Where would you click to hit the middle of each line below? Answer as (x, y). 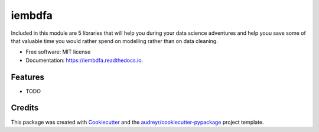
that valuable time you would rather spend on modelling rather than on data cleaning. (114, 41)
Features (27, 77)
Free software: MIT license (58, 52)
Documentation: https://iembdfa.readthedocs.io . (84, 60)
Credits (25, 108)
